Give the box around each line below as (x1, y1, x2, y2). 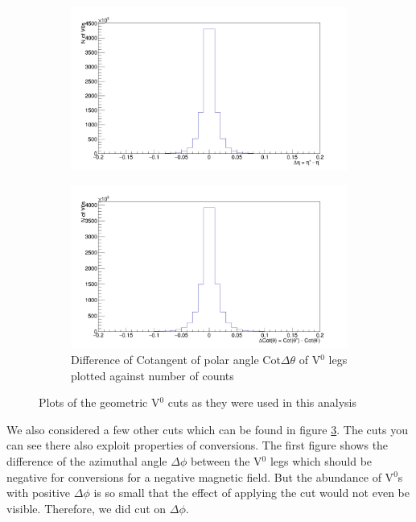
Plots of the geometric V (39, 394, 160, 411)
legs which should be (270, 452, 373, 469)
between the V (190, 452, 262, 469)
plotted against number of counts (71, 367, 234, 383)
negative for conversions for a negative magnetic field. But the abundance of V (6, 468, 394, 485)
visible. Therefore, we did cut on (6, 499, 167, 516)
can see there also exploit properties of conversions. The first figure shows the (6, 437, 389, 454)
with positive (6, 484, 71, 501)
